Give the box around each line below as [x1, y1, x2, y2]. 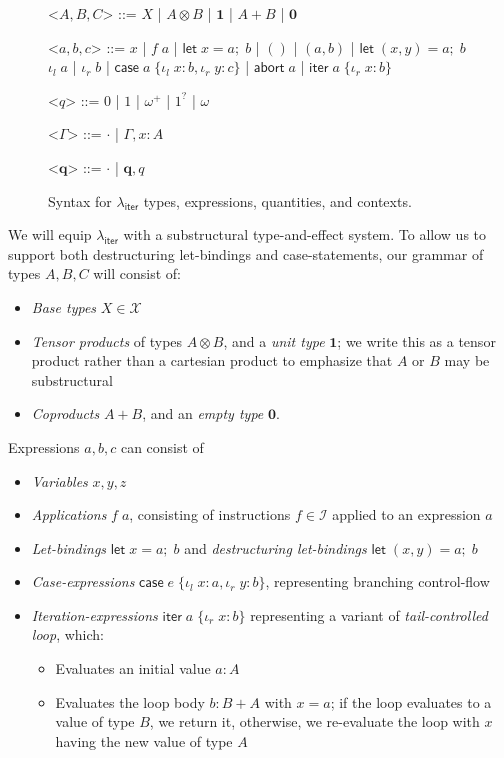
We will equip [8, 224, 92, 245]
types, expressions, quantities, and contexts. [143, 190, 412, 211]
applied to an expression [332, 504, 481, 525]
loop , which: [31, 624, 104, 645]
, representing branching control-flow [265, 571, 490, 592]
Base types [31, 296, 97, 317]
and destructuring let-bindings [184, 537, 367, 558]
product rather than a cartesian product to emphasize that [31, 350, 393, 371]
